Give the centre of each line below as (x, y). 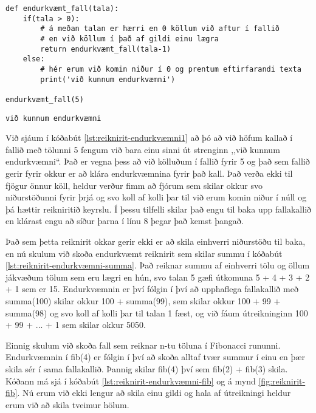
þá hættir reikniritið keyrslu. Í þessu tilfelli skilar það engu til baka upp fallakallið (159, 209)
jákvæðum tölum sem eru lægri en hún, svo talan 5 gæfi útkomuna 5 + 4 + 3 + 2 (158, 277)
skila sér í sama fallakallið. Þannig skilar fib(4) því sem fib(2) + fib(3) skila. (147, 368)
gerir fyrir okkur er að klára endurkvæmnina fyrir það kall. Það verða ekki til (149, 173)
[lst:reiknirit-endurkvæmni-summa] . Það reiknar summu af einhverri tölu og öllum (158, 265)
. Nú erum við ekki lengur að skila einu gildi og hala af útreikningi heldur (154, 393)
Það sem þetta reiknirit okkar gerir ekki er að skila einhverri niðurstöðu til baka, (156, 241)
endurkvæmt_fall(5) (45, 99)
